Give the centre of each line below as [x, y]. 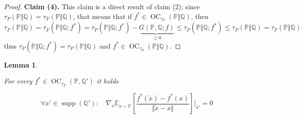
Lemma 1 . [21, 64]
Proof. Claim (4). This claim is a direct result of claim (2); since [102, 6]
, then [200, 16]
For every [18, 81]
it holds [108, 81]
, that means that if [102, 16]
